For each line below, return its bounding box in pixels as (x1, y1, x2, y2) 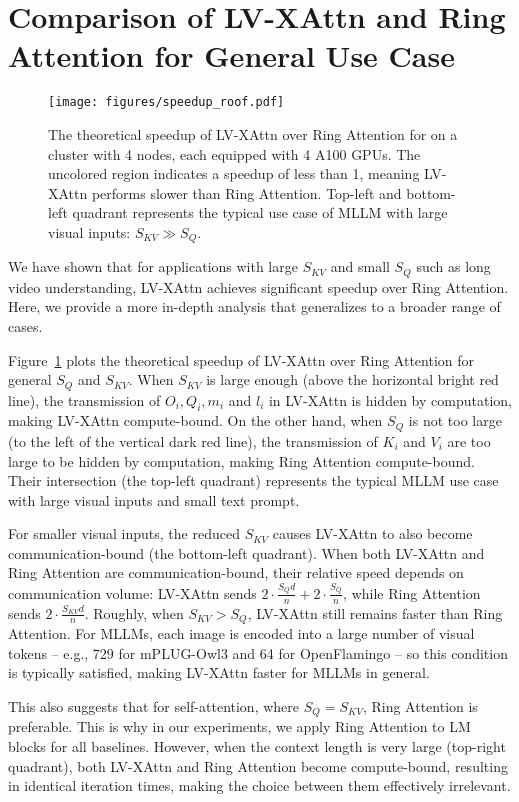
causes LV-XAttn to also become (272, 523, 473, 544)
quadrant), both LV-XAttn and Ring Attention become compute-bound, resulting (8, 755, 508, 776)
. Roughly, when (84, 602, 184, 623)
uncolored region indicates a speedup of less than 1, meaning (48, 163, 420, 184)
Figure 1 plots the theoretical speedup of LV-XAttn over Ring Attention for (8, 349, 475, 370)
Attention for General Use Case (8, 35, 455, 76)
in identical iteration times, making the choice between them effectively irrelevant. (8, 775, 511, 796)
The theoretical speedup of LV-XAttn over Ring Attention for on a (48, 123, 458, 144)
